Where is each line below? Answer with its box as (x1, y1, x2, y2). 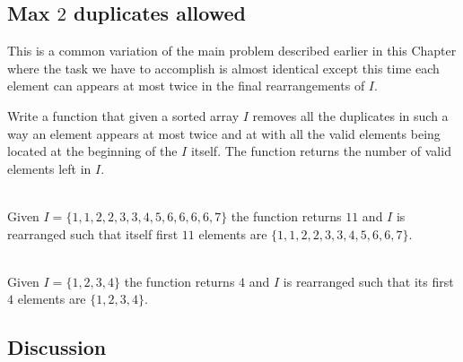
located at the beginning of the (7, 142, 178, 160)
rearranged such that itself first (7, 224, 179, 243)
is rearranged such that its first (283, 271, 454, 290)
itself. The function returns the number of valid (190, 142, 451, 160)
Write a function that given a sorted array (7, 106, 240, 125)
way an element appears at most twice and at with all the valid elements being (7, 124, 441, 142)
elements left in (7, 159, 92, 177)
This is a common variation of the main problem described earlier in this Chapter (7, 41, 457, 60)
